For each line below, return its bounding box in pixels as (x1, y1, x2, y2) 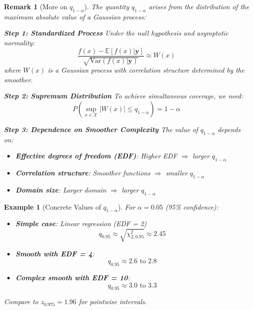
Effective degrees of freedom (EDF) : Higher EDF (15, 151, 178, 161)
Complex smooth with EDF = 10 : (15, 272, 130, 282)
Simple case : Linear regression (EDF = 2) (15, 218, 147, 229)
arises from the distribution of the (148, 1, 249, 11)
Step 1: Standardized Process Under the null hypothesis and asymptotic (4, 28, 229, 38)
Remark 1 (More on (4, 1, 68, 11)
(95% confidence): (165, 201, 218, 212)
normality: (4, 37, 35, 47)
